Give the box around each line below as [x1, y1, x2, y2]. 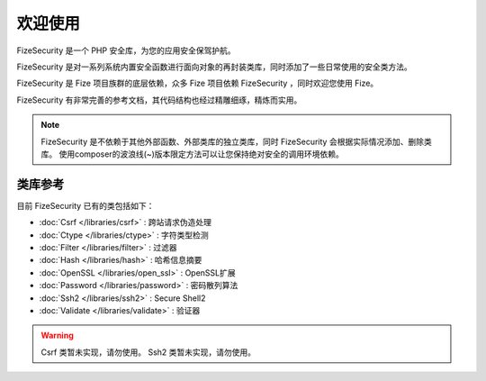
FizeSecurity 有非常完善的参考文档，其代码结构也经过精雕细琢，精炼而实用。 [16, 95, 302, 105]
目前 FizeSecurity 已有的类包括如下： [16, 200, 155, 211]
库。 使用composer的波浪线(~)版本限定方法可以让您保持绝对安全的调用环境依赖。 [40, 149, 344, 159]
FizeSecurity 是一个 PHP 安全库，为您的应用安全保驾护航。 [16, 45, 236, 56]
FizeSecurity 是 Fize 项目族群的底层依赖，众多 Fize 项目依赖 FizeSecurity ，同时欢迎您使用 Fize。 [16, 77, 379, 89]
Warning [40, 330, 74, 341]
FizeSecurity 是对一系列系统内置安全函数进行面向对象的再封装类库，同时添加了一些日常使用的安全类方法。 [16, 61, 413, 72]
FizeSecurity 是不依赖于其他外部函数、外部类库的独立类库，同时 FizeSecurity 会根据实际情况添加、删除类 [40, 136, 432, 147]
